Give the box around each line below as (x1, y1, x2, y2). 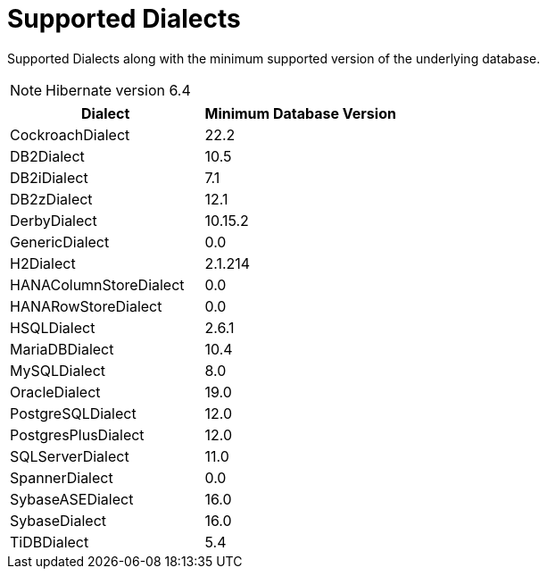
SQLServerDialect (10, 447, 129, 465)
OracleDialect (10, 382, 101, 401)
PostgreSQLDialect (10, 404, 137, 422)
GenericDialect (10, 232, 110, 251)
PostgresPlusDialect (10, 425, 145, 444)
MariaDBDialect (10, 339, 114, 358)
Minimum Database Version (204, 104, 396, 122)
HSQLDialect (10, 318, 95, 337)
